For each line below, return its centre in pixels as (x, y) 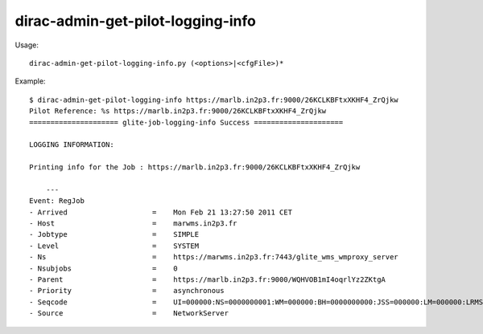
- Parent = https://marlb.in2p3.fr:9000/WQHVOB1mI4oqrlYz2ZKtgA (208, 279)
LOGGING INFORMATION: (72, 145)
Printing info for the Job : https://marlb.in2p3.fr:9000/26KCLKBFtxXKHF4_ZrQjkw (195, 167)
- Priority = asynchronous (127, 291)
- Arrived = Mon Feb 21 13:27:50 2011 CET (161, 212)
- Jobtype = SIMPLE (114, 234)
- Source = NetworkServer (129, 314)
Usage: (27, 45)
